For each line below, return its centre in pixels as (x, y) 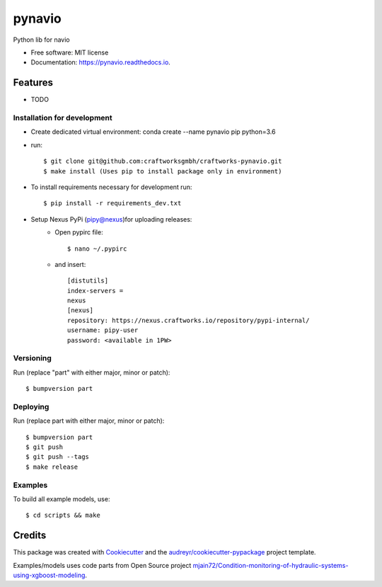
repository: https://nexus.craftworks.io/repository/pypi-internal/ (189, 320)
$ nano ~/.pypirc (97, 249)
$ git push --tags (58, 457)
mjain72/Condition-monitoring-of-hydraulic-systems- (271, 565)
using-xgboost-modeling (49, 575)
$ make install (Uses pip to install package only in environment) (163, 171)
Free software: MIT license (70, 52)
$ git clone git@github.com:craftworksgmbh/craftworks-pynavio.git (163, 161)
